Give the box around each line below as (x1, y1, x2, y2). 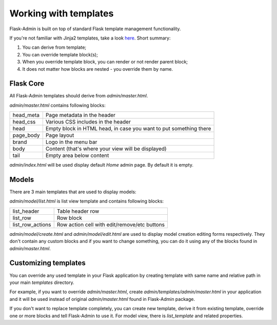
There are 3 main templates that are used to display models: (9, 189, 136, 195)
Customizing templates (9, 259, 86, 268)
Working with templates (9, 8, 114, 19)
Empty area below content (45, 152, 109, 159)
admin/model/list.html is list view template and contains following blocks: (9, 198, 164, 205)
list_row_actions (12, 221, 51, 228)
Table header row (56, 208, 100, 215)
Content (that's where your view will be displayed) (45, 145, 167, 152)
